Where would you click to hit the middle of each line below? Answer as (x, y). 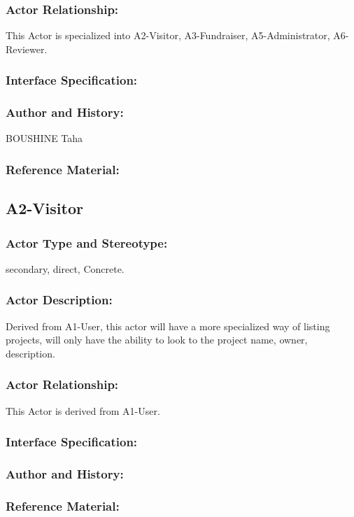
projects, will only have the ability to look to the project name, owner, (157, 340)
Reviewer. (27, 49)
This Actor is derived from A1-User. (83, 410)
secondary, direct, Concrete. (65, 268)
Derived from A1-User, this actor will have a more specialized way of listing (168, 326)
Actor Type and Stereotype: (87, 242)
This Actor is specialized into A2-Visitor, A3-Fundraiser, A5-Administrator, (168, 35)
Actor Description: (59, 300)
